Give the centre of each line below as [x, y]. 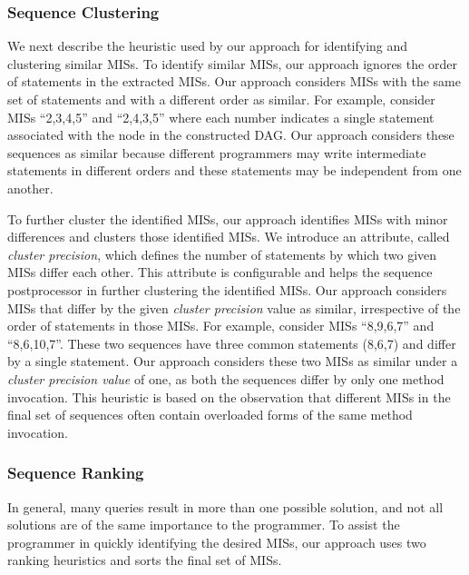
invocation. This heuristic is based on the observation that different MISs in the [229, 397]
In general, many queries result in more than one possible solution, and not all [225, 506]
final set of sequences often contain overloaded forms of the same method [210, 415]
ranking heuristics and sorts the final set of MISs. [145, 560]
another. [30, 188]
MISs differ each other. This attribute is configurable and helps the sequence [220, 272]
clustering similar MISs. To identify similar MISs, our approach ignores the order [232, 63]
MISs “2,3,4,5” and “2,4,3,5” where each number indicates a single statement [221, 117]
